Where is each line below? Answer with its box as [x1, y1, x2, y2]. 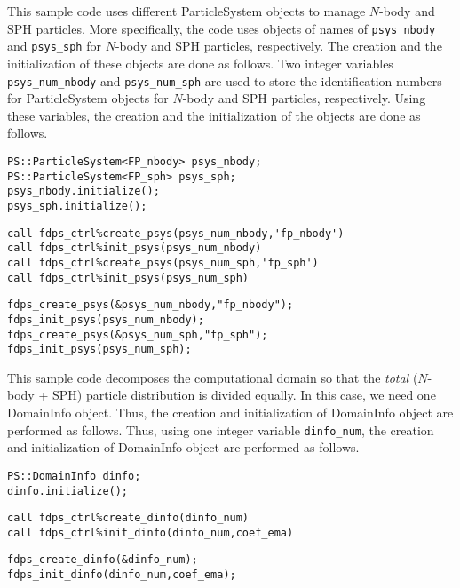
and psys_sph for [7, 36, 101, 55]
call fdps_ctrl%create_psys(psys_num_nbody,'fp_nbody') [7, 226, 345, 240]
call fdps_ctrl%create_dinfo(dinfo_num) [7, 512, 250, 525]
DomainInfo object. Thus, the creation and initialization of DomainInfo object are [7, 403, 454, 421]
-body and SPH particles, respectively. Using [182, 89, 426, 107]
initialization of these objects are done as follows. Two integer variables [7, 53, 393, 72]
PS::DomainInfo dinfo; [7, 469, 141, 482]
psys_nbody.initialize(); [7, 185, 160, 198]
